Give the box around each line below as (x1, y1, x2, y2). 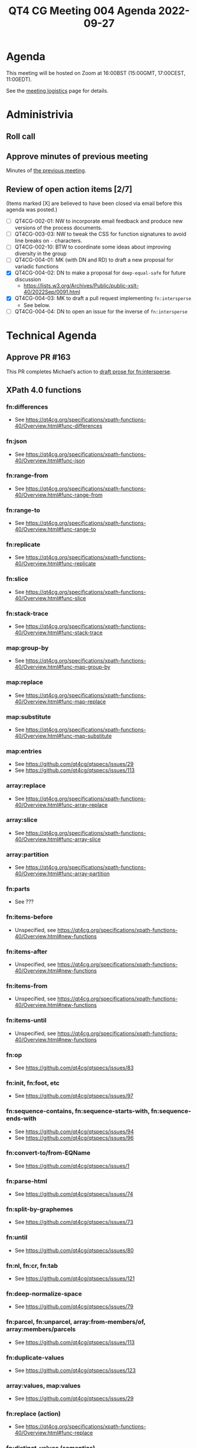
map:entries (6, 747, 42, 755)
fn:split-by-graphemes (6, 1205, 74, 1214)
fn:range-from (6, 471, 48, 480)
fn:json (6, 437, 27, 445)
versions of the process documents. (14, 224, 103, 231)
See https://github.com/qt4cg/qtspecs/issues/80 (14, 1247, 134, 1254)
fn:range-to (6, 506, 40, 514)
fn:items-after (6, 947, 48, 955)
